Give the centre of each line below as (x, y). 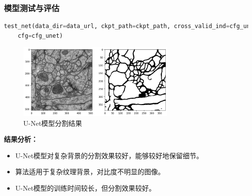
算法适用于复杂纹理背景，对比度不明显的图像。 (90, 172)
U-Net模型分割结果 (53, 123)
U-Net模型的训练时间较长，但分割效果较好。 (86, 188)
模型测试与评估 (32, 8)
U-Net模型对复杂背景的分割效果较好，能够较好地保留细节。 (109, 155)
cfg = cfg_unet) (40, 36)
